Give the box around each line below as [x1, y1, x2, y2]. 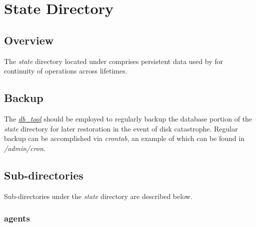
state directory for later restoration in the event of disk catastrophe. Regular [4, 123, 238, 133]
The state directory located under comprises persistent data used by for [4, 55, 223, 66]
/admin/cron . [4, 142, 45, 153]
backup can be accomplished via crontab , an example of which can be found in [4, 133, 244, 143]
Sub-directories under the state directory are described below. [4, 190, 192, 201]
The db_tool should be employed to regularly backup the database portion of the [4, 113, 252, 123]
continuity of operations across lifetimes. [4, 65, 127, 76]
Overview [4, 32, 54, 47]
